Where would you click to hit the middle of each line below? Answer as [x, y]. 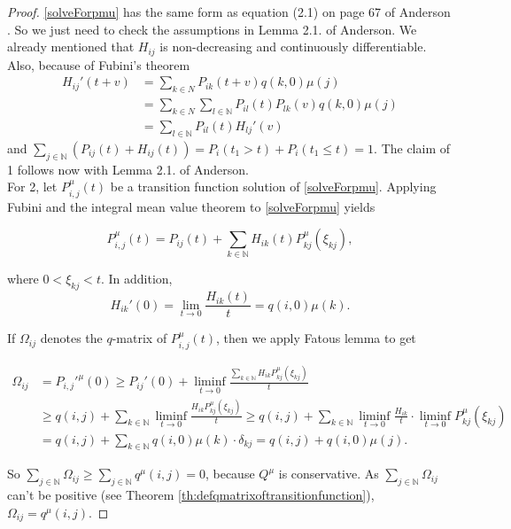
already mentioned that [71, 47]
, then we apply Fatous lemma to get [316, 338]
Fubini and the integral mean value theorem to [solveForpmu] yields [191, 206]
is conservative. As [329, 474]
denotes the [71, 338]
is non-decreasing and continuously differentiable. [293, 47]
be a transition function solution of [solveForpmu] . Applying [273, 187]
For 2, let [32, 187]
